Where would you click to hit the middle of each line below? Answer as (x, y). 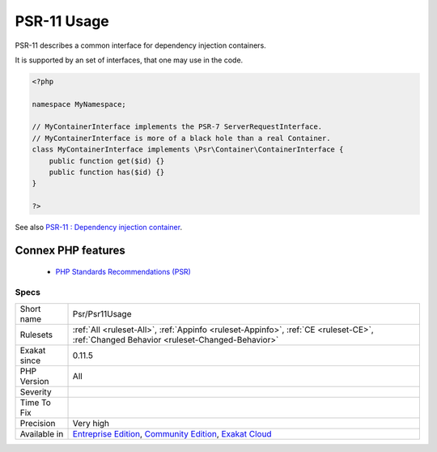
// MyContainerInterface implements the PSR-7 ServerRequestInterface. (177, 127)
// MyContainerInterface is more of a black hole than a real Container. (181, 138)
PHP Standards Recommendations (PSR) (123, 271)
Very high (91, 423)
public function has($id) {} (107, 173)
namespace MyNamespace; (79, 104)
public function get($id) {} (107, 161)
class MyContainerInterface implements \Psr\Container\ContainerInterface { (188, 149)
